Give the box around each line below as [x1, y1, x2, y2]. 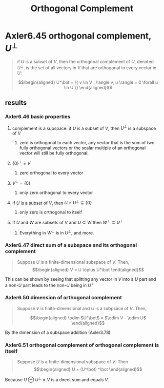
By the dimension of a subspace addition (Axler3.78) [5, 330, 111, 335]
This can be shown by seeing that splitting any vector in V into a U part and [5, 276, 156, 282]
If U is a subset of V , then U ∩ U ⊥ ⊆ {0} [12, 199, 92, 206]
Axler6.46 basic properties [5, 113, 71, 120]
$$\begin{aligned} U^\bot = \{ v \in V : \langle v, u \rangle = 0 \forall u [18, 79, 158, 85]
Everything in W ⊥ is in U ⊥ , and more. [19, 229, 94, 235]
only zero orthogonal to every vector [19, 190, 93, 195]
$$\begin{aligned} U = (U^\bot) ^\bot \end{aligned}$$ [34, 367, 143, 372]
